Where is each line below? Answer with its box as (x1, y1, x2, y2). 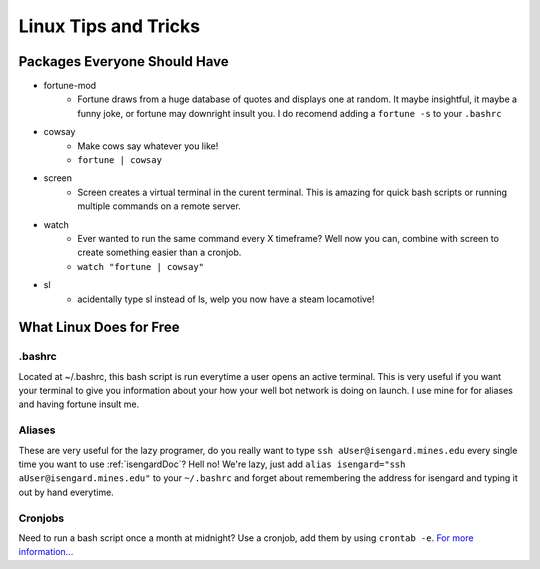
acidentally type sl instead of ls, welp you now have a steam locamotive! (77, 293, 375, 305)
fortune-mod (43, 80, 97, 92)
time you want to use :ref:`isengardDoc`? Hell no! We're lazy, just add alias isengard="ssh (18, 458, 406, 470)
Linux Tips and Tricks (18, 15, 200, 37)
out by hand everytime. (18, 486, 114, 498)
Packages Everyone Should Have (18, 53, 229, 70)
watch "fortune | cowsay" (77, 261, 205, 272)
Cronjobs (18, 511, 65, 525)
